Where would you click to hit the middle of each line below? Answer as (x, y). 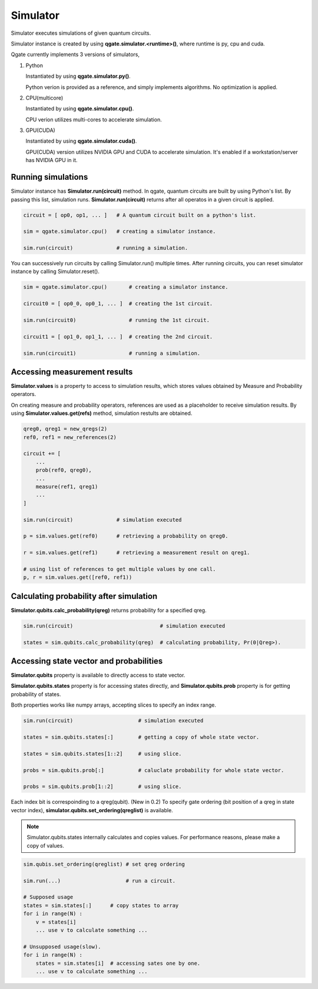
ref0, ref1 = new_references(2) (70, 437)
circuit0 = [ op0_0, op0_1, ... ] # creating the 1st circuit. (118, 304)
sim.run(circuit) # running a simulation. (106, 248)
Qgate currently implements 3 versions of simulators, (75, 55)
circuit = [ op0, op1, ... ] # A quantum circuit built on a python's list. (140, 215)
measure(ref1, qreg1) (67, 487)
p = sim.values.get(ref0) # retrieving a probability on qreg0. (126, 536)
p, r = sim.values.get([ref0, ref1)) (78, 577)
